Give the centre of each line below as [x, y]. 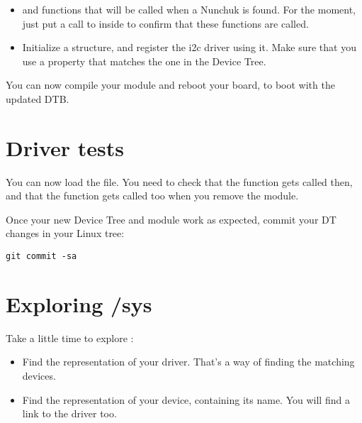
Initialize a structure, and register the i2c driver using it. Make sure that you [189, 47]
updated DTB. [38, 98]
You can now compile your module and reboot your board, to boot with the [170, 85]
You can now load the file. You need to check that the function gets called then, [179, 181]
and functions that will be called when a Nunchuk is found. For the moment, [189, 9]
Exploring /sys [79, 303]
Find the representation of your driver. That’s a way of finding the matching [188, 362]
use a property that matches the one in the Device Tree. [144, 61]
